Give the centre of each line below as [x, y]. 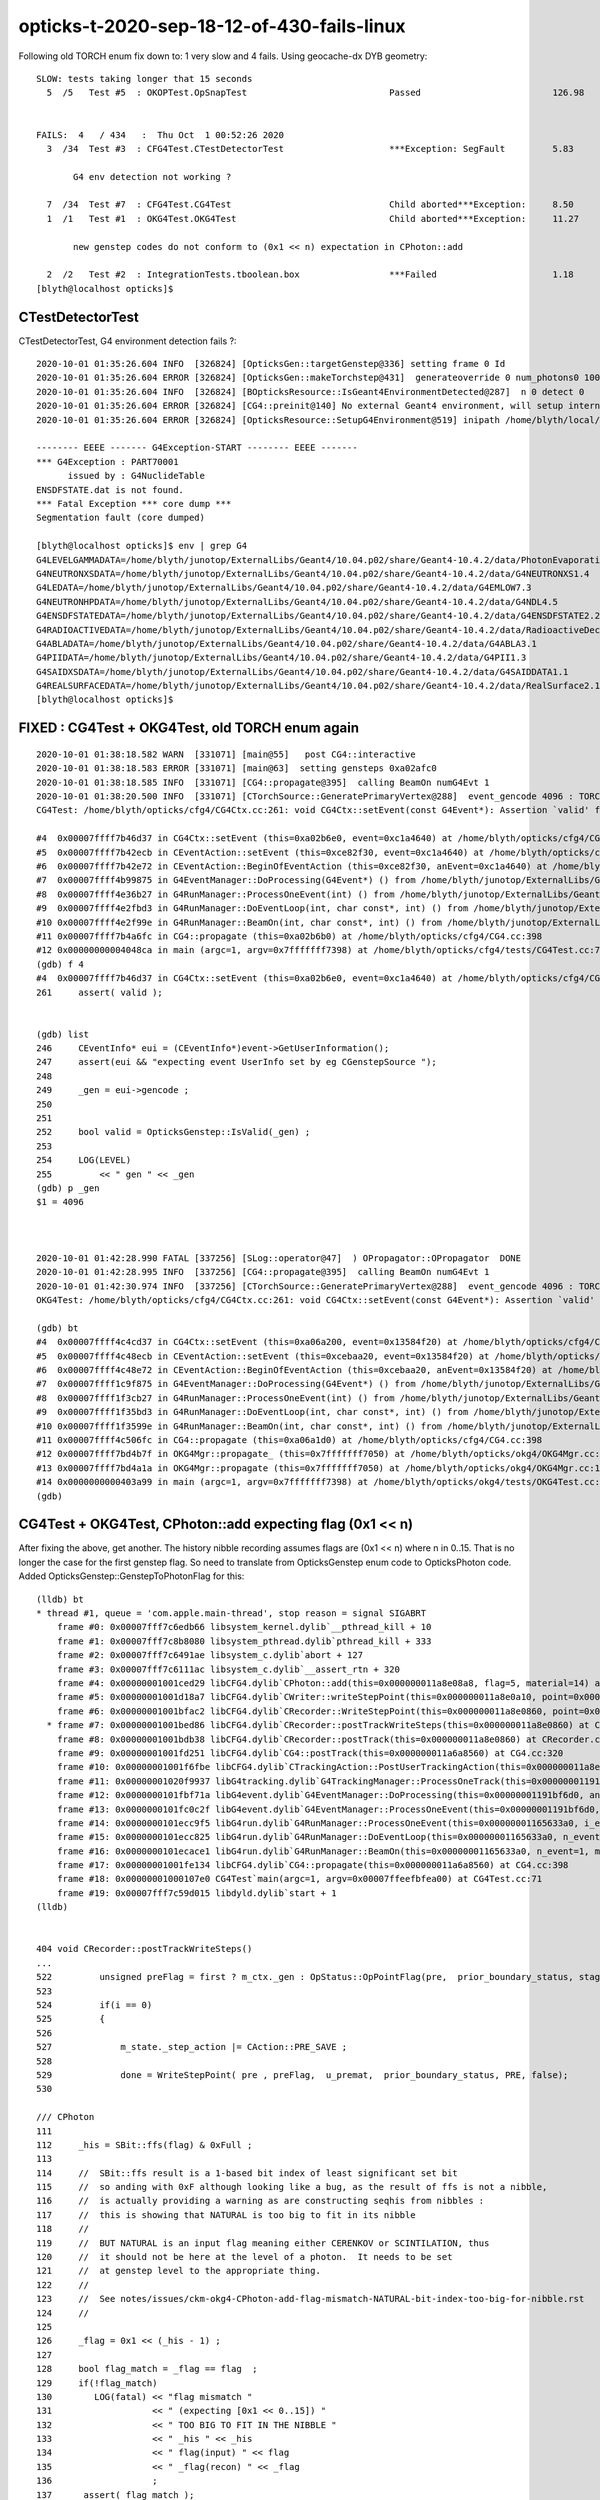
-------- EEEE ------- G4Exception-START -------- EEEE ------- [197, 448]
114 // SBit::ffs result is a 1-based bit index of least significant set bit [247, 2173]
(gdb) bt [57, 1328]
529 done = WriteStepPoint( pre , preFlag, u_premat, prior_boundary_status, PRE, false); [302, 2074]
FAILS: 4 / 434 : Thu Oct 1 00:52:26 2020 [160, 134]
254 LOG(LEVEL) [84, 1160]
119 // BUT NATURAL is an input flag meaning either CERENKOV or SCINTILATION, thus [263, 2243]
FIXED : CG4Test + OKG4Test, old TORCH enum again [189, 728]
